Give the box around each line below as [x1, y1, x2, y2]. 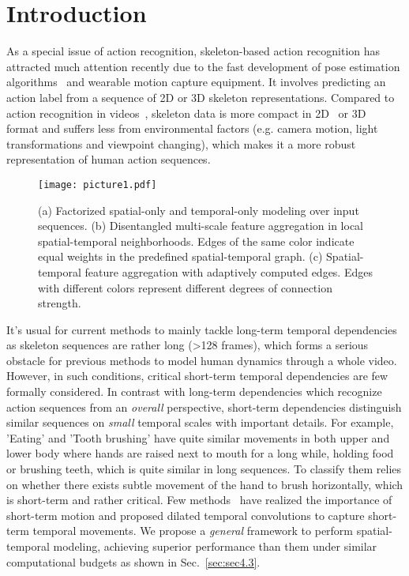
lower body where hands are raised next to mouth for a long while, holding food [6, 445, 394, 461]
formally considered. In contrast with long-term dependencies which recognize [6, 383, 382, 400]
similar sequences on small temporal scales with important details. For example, [6, 414, 394, 431]
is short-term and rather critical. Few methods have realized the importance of [6, 491, 392, 508]
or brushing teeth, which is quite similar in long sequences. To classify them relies [6, 461, 402, 477]
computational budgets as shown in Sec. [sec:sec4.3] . [6, 553, 261, 570]
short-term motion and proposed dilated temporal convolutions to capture [6, 506, 365, 523]
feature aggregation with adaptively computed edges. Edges [84, 263, 373, 280]
